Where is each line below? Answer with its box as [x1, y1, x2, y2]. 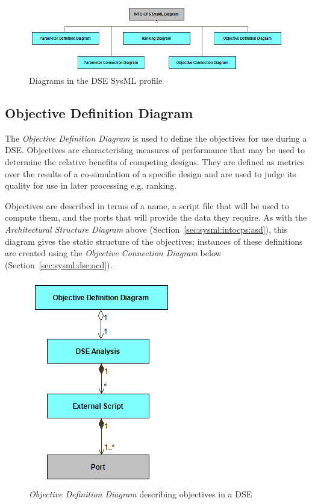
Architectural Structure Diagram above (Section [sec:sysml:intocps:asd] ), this [5, 222, 288, 235]
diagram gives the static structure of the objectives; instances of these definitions [5, 235, 303, 247]
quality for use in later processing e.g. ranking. [5, 179, 177, 192]
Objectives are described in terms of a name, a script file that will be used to [5, 199, 289, 212]
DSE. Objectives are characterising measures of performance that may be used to [5, 143, 305, 156]
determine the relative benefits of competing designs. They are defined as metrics [5, 155, 304, 168]
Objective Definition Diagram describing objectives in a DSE [29, 487, 252, 500]
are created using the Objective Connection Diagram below [5, 247, 222, 259]
